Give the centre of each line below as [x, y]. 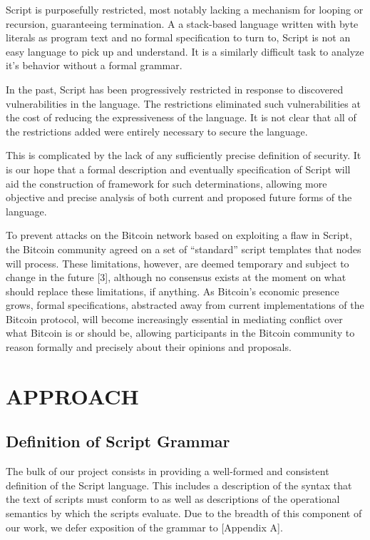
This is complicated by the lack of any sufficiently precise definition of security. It [184, 155]
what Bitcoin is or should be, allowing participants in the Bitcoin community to [180, 333]
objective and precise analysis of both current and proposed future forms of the [179, 197]
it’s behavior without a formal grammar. [94, 65]
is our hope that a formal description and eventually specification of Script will [178, 169]
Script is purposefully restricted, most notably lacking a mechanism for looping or [185, 9]
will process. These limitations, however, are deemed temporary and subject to [178, 263]
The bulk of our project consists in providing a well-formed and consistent [168, 471]
